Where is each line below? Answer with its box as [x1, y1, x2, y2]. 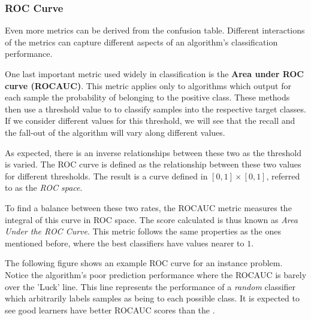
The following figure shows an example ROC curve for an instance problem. [5, 257, 283, 269]
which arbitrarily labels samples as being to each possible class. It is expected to [5, 292, 300, 304]
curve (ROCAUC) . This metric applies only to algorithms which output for [5, 79, 291, 92]
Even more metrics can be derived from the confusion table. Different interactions [5, 24, 305, 36]
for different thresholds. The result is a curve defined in [5, 169, 208, 182]
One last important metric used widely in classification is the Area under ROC [5, 68, 304, 80]
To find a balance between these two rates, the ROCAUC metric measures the [5, 201, 292, 214]
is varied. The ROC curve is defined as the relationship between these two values [5, 158, 301, 170]
